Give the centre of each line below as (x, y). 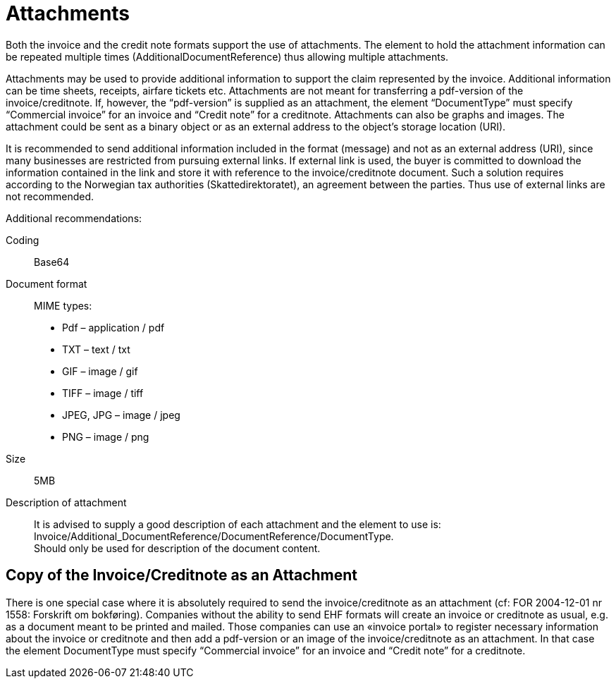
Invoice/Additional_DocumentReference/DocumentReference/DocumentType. (214, 536)
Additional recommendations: (74, 218)
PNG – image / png (106, 436)
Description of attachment (66, 502)
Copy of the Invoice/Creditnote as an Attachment (182, 575)
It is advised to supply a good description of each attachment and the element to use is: (238, 524)
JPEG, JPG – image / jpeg (121, 415)
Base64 (52, 262)
